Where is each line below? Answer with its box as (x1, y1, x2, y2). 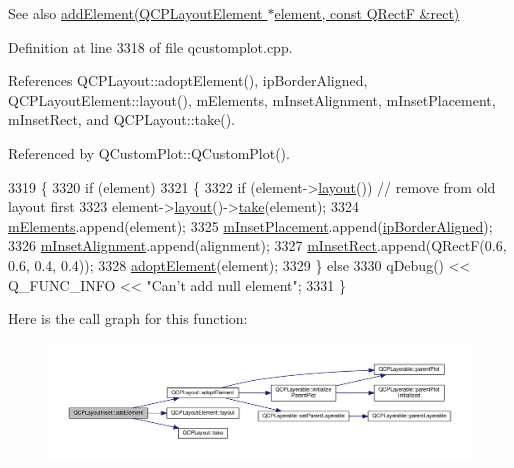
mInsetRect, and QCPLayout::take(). (8, 109, 235, 130)
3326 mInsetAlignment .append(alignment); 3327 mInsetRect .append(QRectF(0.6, (8, 235, 507, 256)
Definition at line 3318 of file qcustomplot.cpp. (8, 36, 293, 57)
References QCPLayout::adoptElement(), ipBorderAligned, (8, 70, 368, 91)
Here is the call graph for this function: (8, 308, 248, 329)
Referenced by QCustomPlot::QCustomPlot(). (8, 142, 290, 163)
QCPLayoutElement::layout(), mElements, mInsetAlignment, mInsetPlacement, (8, 89, 496, 110)
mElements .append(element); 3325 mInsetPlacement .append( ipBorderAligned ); (8, 215, 493, 236)
